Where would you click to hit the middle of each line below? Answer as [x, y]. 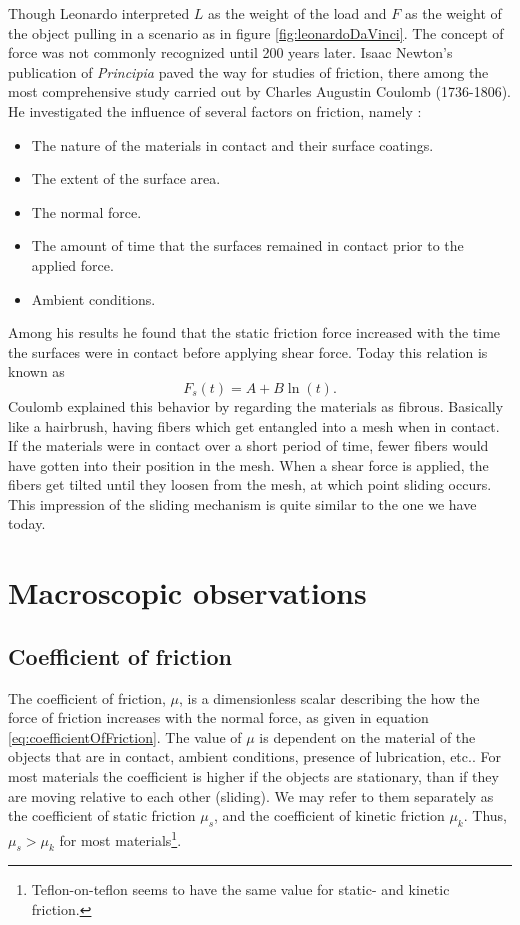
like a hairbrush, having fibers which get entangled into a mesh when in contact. [254, 425]
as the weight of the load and [297, 13]
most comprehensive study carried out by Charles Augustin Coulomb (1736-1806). [259, 91]
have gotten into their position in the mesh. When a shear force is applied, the [248, 464]
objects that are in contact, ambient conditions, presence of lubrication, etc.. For [254, 756]
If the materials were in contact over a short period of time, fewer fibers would [248, 445]
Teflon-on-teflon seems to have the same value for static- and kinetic [240, 889]
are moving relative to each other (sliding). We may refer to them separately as [251, 795]
